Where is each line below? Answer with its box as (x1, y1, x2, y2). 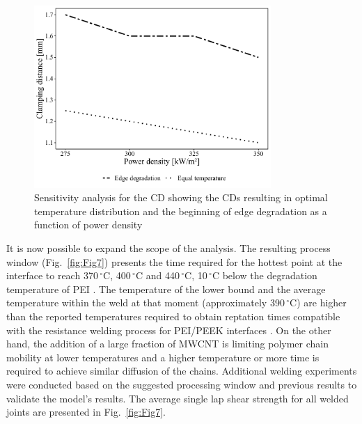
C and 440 (135, 268, 180, 283)
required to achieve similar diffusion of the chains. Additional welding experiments (6, 363, 357, 378)
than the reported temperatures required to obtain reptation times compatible (6, 309, 340, 323)
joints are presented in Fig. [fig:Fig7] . (6, 405, 166, 419)
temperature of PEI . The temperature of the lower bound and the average (6, 281, 326, 296)
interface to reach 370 (6, 268, 98, 283)
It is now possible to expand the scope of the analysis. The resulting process (6, 241, 331, 256)
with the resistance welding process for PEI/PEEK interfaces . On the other (6, 322, 331, 337)
